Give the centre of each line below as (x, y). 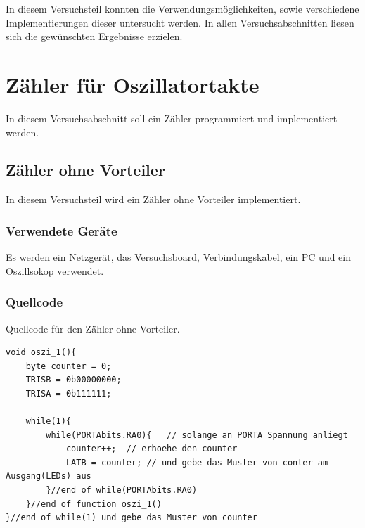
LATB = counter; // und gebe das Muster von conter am (197, 462)
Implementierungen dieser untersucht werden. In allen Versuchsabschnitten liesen (180, 22)
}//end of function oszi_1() (94, 504)
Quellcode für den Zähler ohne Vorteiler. (93, 328)
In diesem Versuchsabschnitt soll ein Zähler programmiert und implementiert (172, 118)
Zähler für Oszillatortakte (133, 84)
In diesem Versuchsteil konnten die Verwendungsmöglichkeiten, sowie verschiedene (182, 8)
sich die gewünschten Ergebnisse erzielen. (94, 36)
